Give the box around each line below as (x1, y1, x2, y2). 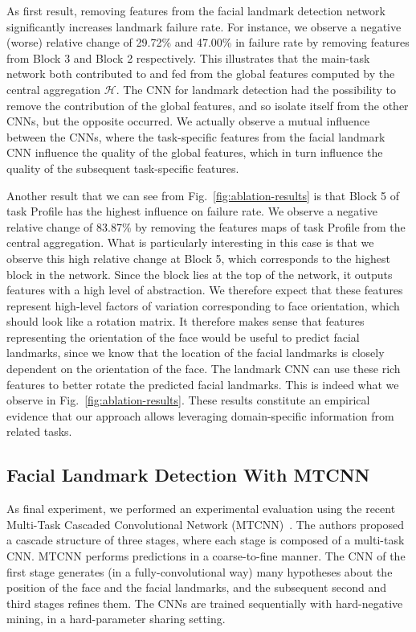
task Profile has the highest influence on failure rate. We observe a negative (6, 203, 377, 220)
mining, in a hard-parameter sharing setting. (6, 610, 226, 627)
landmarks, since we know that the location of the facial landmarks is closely (6, 344, 385, 361)
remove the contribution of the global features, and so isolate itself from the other (6, 96, 409, 113)
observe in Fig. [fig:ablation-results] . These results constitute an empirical (6, 392, 370, 408)
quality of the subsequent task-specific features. (6, 159, 239, 176)
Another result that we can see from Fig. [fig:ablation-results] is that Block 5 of (6, 187, 399, 203)
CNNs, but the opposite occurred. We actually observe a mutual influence (6, 113, 370, 129)
